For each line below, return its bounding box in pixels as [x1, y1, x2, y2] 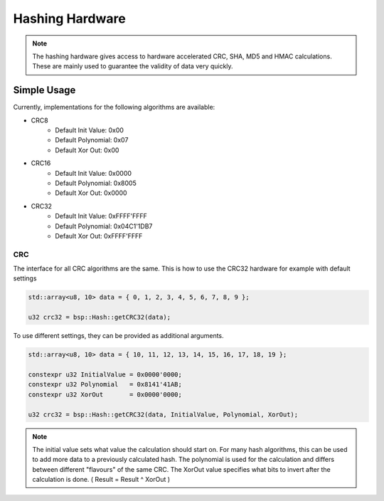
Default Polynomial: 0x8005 [55, 179, 137, 187]
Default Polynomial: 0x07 [55, 136, 129, 144]
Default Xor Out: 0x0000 [55, 189, 127, 197]
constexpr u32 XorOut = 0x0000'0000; [28, 390, 183, 399]
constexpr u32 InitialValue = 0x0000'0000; [28, 370, 183, 379]
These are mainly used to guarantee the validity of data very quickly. [32, 62, 234, 70]
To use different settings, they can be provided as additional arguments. [13, 332, 224, 340]
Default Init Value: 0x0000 [55, 169, 132, 177]
